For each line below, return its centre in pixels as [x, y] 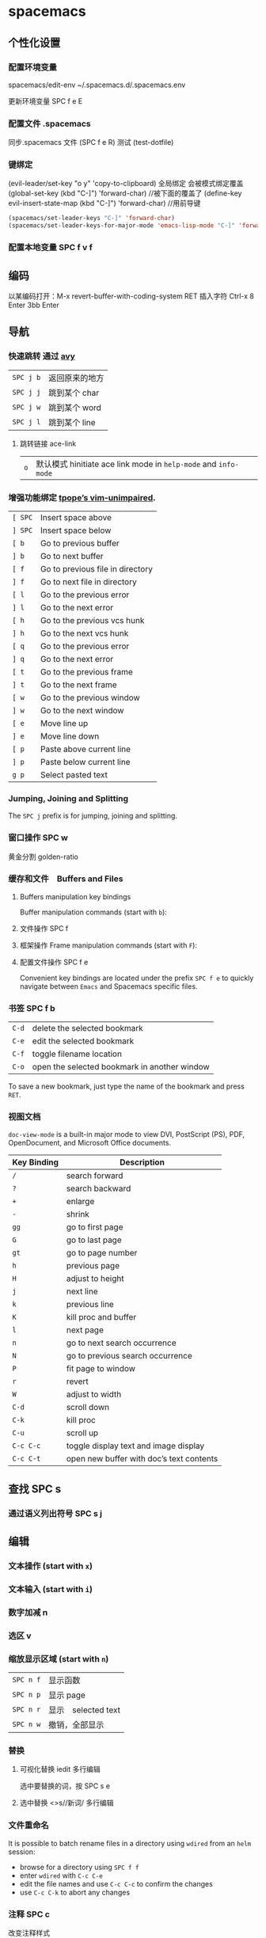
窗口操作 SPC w [38, 838]
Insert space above [76, 517]
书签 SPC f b [32, 1008]
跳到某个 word [75, 408]
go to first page [95, 1227]
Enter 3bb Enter [34, 305]
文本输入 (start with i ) [51, 1589]
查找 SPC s [35, 1489]
